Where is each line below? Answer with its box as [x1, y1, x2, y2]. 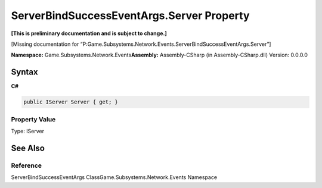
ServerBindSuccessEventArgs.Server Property [11, 9, 250, 22]
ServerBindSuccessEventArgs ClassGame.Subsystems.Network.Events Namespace [11, 174, 218, 181]
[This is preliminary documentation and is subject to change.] [11, 30, 167, 37]
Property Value [11, 115, 56, 123]
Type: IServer [11, 127, 45, 134]
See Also [11, 143, 45, 153]
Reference [11, 161, 42, 170]
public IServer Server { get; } [23, 99, 119, 105]
